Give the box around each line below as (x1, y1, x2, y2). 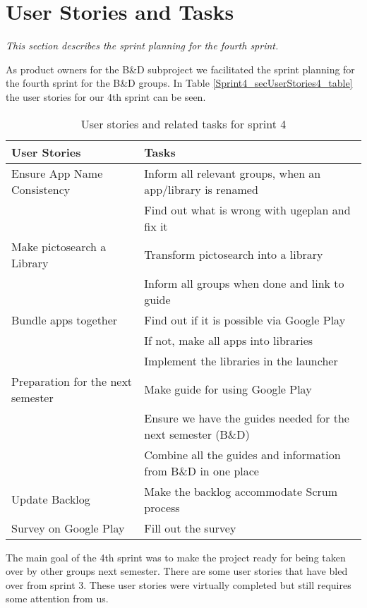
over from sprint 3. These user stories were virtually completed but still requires (6, 577, 351, 592)
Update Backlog (11, 491, 90, 507)
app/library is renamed (144, 181, 258, 197)
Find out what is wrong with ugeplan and (144, 201, 351, 218)
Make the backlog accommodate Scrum (144, 482, 338, 499)
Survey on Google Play (11, 519, 125, 536)
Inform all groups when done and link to (144, 274, 344, 291)
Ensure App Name (11, 164, 103, 181)
